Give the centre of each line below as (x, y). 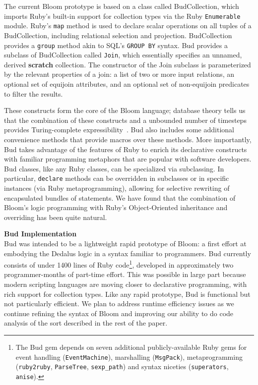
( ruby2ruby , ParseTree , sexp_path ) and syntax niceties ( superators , (122, 366)
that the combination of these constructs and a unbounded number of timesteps (125, 120)
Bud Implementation (40, 234)
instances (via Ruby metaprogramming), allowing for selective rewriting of (117, 188)
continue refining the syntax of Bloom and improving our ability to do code (119, 313)
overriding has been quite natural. (56, 217)
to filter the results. (33, 93)
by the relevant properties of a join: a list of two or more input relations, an (119, 74)
